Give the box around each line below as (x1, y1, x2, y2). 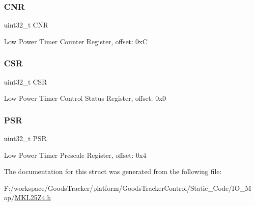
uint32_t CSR (4, 76, 47, 87)
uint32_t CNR (4, 20, 49, 30)
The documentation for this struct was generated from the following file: (4, 166, 222, 177)
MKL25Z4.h (14, 192, 51, 203)
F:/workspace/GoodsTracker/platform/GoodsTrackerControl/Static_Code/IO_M (4, 182, 252, 193)
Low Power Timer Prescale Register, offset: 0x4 (4, 149, 146, 160)
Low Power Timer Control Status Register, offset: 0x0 (4, 93, 166, 103)
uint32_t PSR (4, 133, 47, 144)
